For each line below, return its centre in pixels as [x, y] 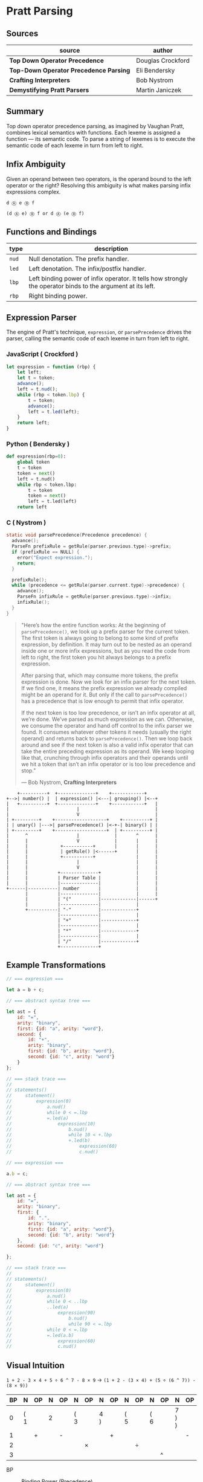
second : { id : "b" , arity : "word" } [71, 1235]
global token [34, 462]
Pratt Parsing [40, 11]
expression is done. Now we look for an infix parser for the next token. [108, 682]
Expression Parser [41, 318]
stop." [28, 770]
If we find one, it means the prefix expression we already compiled [104, 688]
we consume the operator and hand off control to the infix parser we [106, 725]
